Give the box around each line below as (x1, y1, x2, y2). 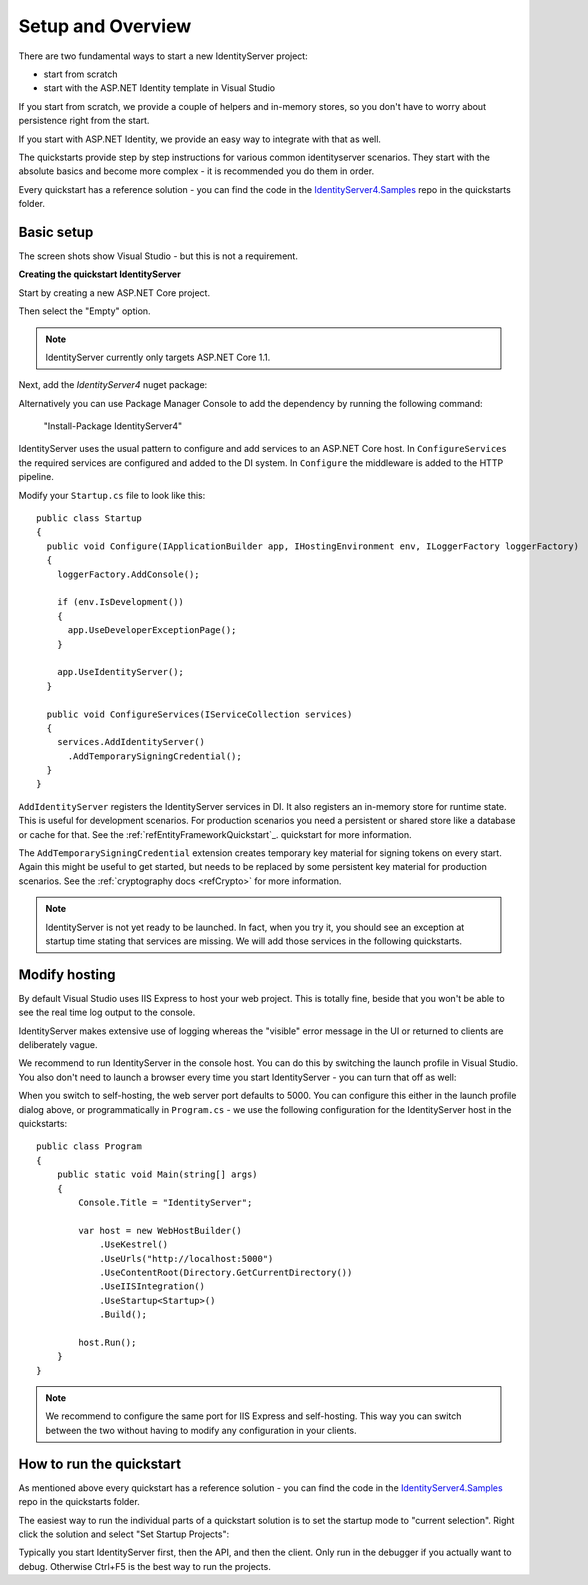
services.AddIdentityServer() (56, 736, 205, 748)
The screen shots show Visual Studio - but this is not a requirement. (18, 250, 299, 262)
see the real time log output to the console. (18, 1006, 196, 1019)
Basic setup (18, 223, 94, 240)
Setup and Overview (18, 15, 192, 37)
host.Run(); (78, 1336, 137, 1348)
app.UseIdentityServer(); (56, 666, 185, 678)
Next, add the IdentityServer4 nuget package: (18, 379, 208, 391)
